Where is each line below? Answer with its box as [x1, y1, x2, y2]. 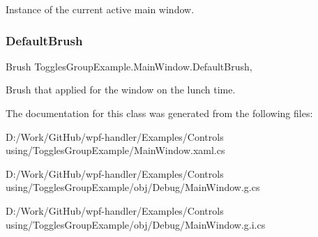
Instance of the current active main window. [6, 2, 195, 16]
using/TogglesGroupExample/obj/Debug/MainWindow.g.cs [6, 180, 260, 194]
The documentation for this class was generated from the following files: [6, 106, 313, 120]
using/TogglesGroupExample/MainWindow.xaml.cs [6, 143, 225, 158]
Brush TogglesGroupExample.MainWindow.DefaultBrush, [6, 59, 252, 73]
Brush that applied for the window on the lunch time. [6, 82, 236, 97]
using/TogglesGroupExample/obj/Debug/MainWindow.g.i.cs [6, 217, 266, 231]
